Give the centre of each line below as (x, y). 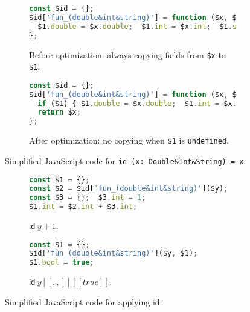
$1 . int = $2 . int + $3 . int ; (83, 207)
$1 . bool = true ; (62, 263)
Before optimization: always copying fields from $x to (127, 54)
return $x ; (59, 112)
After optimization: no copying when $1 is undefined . (129, 140)
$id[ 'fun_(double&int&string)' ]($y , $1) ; (114, 254)
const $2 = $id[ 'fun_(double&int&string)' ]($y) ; (129, 189)
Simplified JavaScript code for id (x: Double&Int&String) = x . (126, 160)
